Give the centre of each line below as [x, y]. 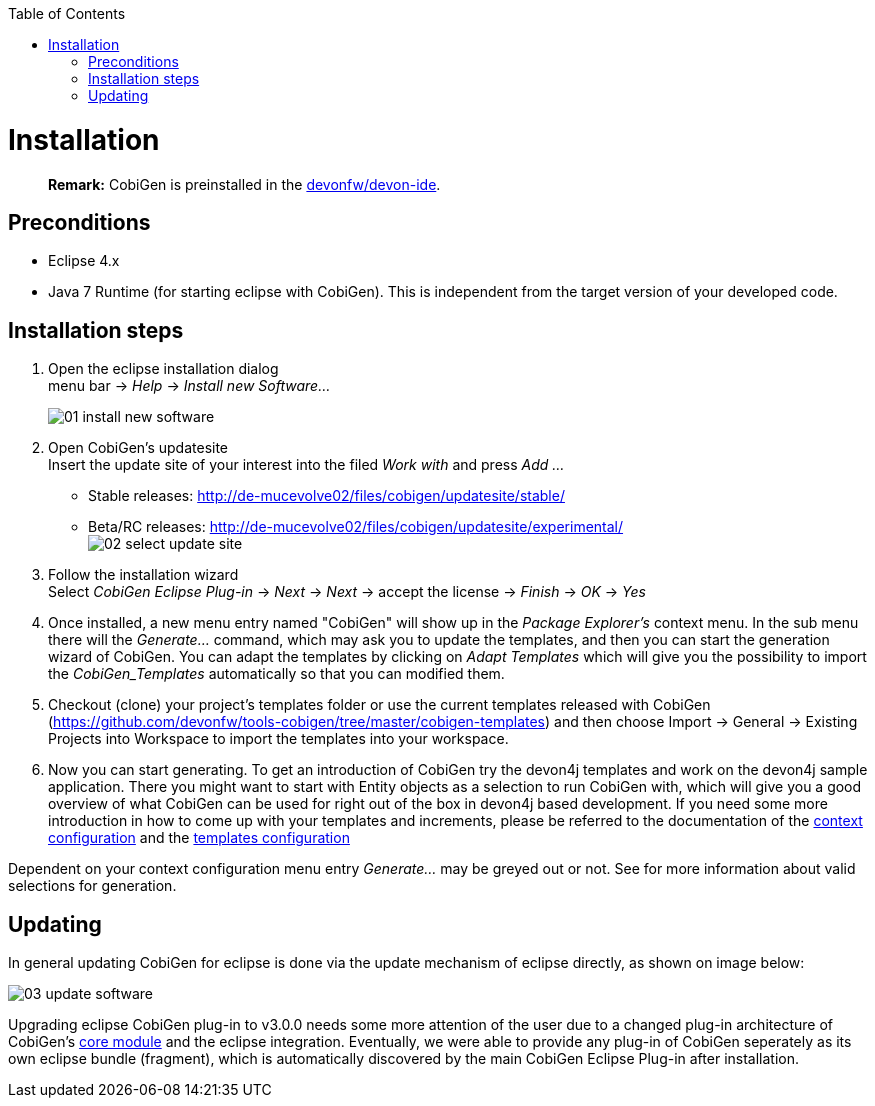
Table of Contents [67, 13]
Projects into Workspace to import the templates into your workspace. [278, 739]
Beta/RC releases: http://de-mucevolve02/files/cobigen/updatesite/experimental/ [356, 527]
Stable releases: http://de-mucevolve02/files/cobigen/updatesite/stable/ [326, 496]
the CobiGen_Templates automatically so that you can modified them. [276, 674]
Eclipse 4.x [84, 261]
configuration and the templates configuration [199, 838]
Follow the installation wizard [143, 575]
